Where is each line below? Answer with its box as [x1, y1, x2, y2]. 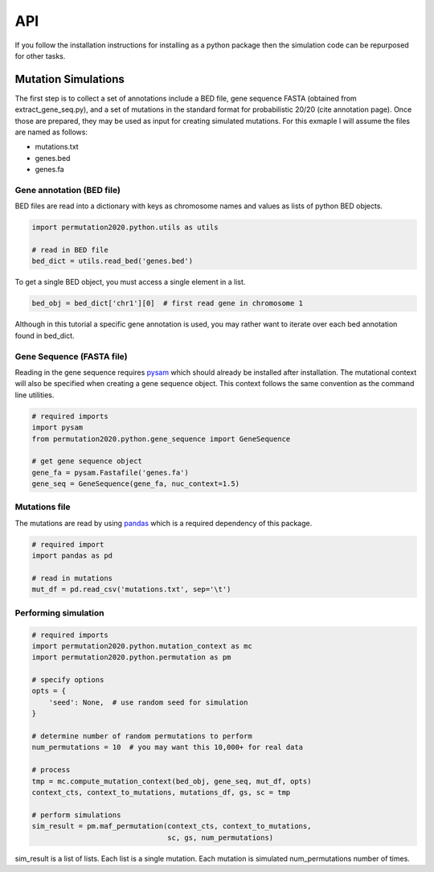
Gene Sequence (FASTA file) [14, 351, 128, 362]
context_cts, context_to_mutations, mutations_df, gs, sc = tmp [31, 788, 291, 796]
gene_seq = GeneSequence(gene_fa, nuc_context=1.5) [31, 479, 240, 488]
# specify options [31, 676, 104, 685]
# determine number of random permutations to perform [31, 732, 252, 741]
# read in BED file [31, 245, 108, 255]
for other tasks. [14, 51, 66, 60]
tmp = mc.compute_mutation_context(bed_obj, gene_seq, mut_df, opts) [31, 776, 312, 786]
